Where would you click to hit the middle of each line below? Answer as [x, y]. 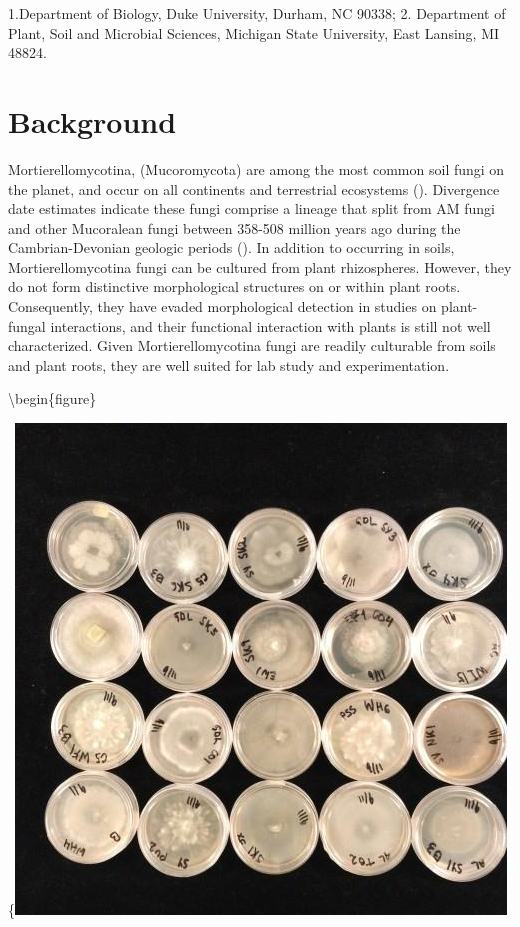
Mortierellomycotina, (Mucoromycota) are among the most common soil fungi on [256, 168]
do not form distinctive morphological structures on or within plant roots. [234, 286]
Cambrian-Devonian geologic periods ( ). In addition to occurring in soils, [231, 247]
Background [92, 120]
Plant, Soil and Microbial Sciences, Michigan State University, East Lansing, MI [254, 32]
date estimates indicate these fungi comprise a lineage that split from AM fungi [251, 208]
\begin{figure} [52, 398]
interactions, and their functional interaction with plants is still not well [270, 325]
